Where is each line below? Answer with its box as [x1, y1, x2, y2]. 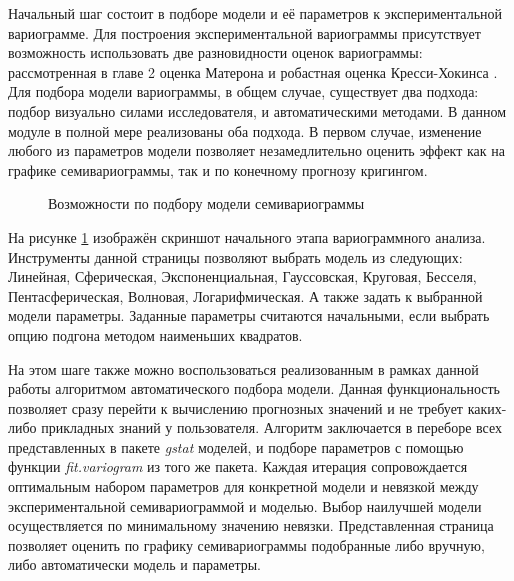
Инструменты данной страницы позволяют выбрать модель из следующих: [8, 246, 463, 267]
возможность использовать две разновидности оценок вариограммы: [8, 42, 423, 63]
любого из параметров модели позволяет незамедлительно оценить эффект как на [8, 140, 505, 161]
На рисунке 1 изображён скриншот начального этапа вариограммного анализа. [8, 226, 486, 247]
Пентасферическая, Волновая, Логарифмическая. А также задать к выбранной [8, 285, 483, 306]
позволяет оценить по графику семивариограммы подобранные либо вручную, [8, 534, 485, 555]
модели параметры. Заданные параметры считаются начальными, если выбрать [8, 305, 490, 326]
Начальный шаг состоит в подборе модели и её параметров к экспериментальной [8, 3, 503, 23]
